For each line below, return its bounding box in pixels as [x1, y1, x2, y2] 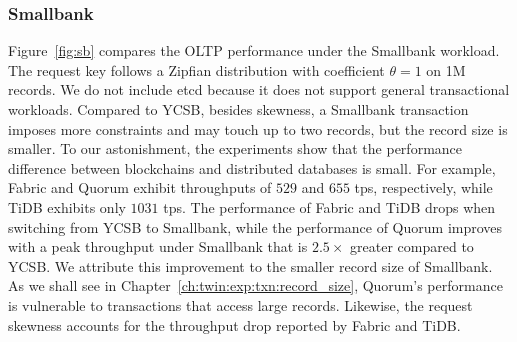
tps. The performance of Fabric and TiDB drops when [163, 196, 496, 217]
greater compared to [350, 236, 474, 257]
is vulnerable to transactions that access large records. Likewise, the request [8, 294, 473, 315]
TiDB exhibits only [8, 196, 126, 217]
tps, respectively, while [354, 177, 493, 198]
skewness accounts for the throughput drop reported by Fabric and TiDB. [8, 314, 461, 335]
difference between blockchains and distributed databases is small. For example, [8, 157, 496, 178]
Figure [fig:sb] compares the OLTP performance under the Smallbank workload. [8, 40, 500, 61]
